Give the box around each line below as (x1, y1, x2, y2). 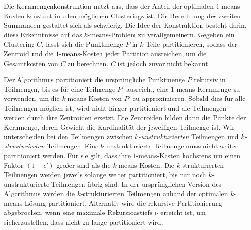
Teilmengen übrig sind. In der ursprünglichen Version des (51, 179, 221, 189)
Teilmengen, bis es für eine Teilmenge (4, 83, 116, 94)
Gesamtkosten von (4, 58, 58, 68)
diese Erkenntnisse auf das (4, 29, 82, 39)
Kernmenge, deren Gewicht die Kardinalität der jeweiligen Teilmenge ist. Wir (4, 122, 234, 132)
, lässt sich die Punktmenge (41, 39, 123, 49)
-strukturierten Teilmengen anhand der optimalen (80, 188, 228, 198)
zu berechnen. (67, 58, 109, 68)
